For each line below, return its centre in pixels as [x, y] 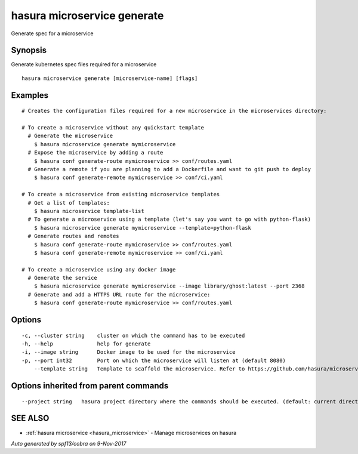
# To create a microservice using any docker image [99, 269]
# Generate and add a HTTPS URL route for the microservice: [119, 294]
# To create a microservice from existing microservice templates [121, 194]
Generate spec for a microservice [52, 33]
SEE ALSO [30, 419]
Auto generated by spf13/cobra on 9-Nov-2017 [69, 443]
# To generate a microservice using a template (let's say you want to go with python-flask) [169, 220]
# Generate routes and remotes [73, 236]
